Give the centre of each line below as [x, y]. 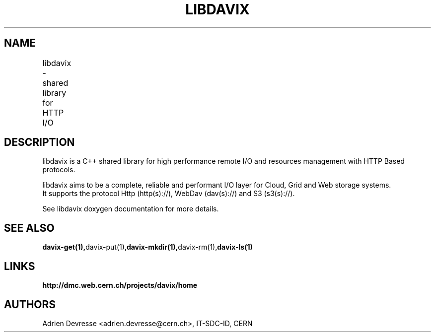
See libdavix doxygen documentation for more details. [131, 209]
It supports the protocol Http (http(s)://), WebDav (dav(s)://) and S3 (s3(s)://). [169, 194]
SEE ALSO [29, 228]
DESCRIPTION [39, 142]
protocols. [59, 170]
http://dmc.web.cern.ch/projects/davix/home [120, 285]
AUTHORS [30, 304]
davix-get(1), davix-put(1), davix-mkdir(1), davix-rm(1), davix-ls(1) [147, 247]
